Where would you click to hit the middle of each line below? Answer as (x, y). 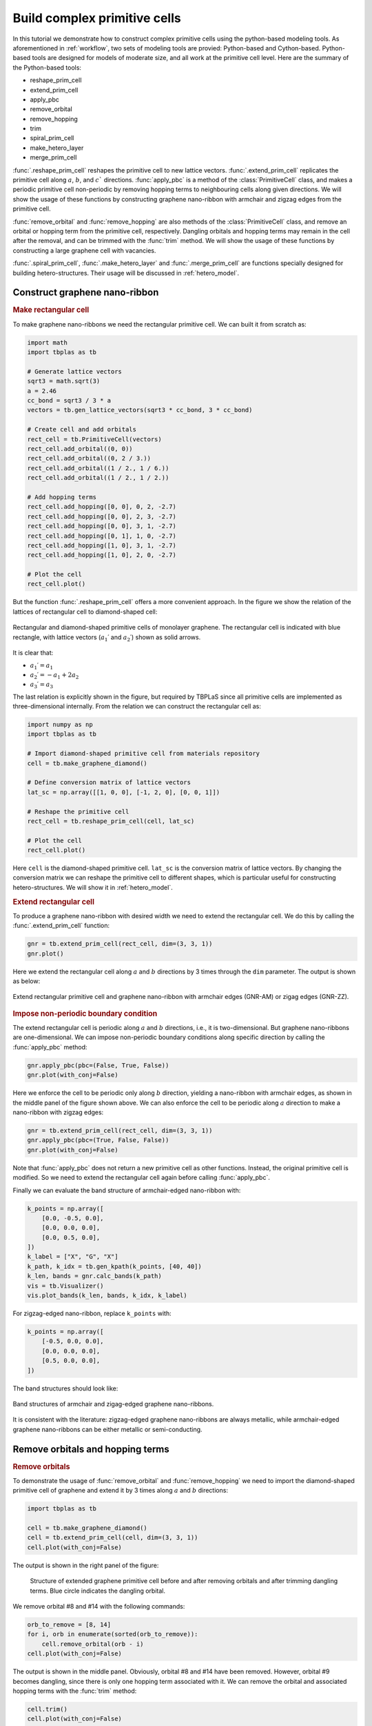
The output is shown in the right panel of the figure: (86, 1565)
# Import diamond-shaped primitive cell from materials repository (144, 754)
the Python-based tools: (47, 67)
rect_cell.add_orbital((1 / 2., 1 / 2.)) (98, 478)
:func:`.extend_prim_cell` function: (61, 926)
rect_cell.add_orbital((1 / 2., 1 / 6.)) (98, 468)
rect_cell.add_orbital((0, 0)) (80, 448)
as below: (27, 981)
